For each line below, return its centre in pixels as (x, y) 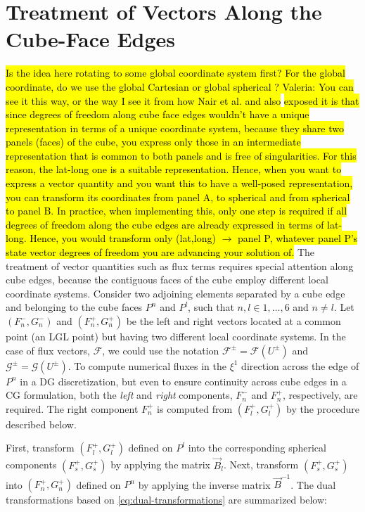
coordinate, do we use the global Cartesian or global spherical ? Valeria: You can (180, 86)
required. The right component (72, 408)
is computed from (195, 408)
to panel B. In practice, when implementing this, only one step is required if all (177, 211)
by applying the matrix (160, 465)
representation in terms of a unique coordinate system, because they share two (175, 128)
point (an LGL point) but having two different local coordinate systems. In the (176, 336)
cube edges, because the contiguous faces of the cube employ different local (167, 280)
